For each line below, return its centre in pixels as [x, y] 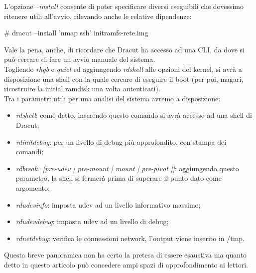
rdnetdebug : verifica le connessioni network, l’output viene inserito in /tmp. [130, 238]
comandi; [30, 151]
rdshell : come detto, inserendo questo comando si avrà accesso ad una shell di [134, 115]
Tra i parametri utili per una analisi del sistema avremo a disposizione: [112, 98]
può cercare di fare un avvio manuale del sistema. [80, 59]
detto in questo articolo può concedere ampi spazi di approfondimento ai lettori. [126, 264]
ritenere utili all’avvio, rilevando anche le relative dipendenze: [98, 16]
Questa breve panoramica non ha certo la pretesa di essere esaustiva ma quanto [126, 255]
